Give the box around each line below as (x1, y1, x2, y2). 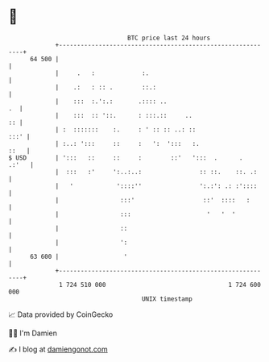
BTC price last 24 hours (127, 34, 211, 42)
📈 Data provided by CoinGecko (8, 310, 114, 319)
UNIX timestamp (141, 294, 193, 303)
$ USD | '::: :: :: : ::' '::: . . (8, 153, 243, 162)
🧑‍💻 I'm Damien (8, 328, 58, 338)
